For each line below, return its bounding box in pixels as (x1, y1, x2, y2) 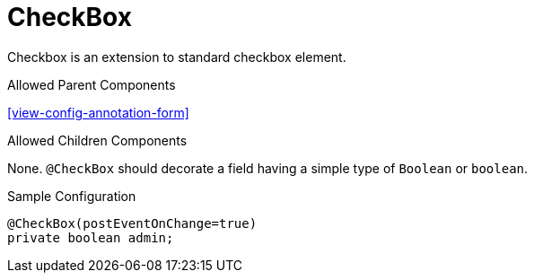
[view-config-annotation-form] (7, 104, 189, 120)
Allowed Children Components (7, 132, 188, 148)
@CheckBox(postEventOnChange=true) (7, 215, 258, 231)
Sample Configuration (7, 188, 136, 204)
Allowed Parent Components (7, 76, 176, 92)
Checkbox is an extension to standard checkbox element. (7, 48, 346, 65)
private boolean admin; (7, 230, 174, 245)
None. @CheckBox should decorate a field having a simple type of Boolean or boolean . (7, 160, 529, 176)
